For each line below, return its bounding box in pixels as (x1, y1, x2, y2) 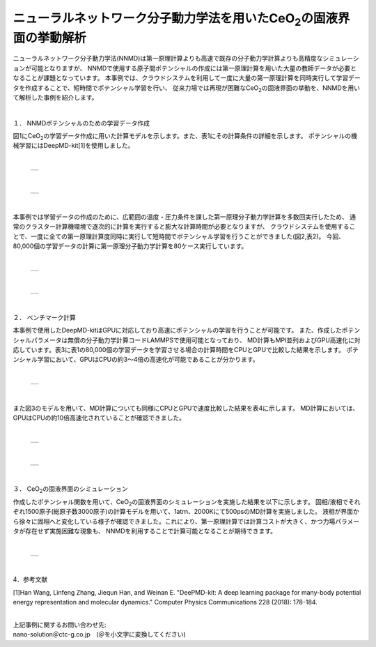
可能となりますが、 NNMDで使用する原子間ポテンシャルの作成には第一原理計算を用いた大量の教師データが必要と (31, 63, 357, 73)
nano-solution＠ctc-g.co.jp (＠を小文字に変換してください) (13, 630, 186, 639)
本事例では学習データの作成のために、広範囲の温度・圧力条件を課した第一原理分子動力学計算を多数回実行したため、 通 (13, 213, 357, 221)
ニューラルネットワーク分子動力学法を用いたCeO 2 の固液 (13, 10, 338, 29)
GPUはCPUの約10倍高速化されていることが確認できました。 (13, 413, 186, 422)
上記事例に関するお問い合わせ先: (13, 621, 107, 629)
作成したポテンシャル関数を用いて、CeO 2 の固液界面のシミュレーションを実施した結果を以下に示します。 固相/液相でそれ (13, 497, 361, 508)
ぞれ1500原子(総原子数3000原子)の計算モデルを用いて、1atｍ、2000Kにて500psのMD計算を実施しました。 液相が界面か (13, 508, 360, 516)
